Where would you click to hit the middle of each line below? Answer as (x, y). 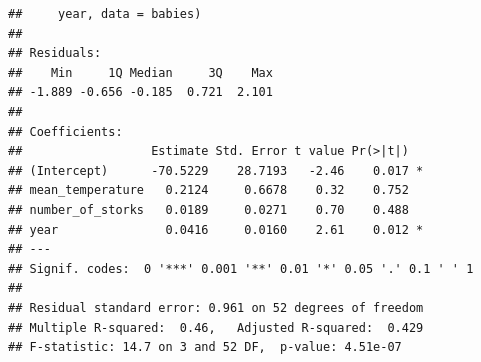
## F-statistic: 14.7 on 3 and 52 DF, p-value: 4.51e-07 (205, 347)
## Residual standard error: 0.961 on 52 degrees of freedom (216, 307)
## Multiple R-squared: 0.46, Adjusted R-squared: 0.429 (216, 327)
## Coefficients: (65, 131)
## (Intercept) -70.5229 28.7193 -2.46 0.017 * (216, 170)
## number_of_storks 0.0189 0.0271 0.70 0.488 (208, 209)
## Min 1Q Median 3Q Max (140, 72)
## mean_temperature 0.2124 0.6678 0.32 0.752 (208, 190)
